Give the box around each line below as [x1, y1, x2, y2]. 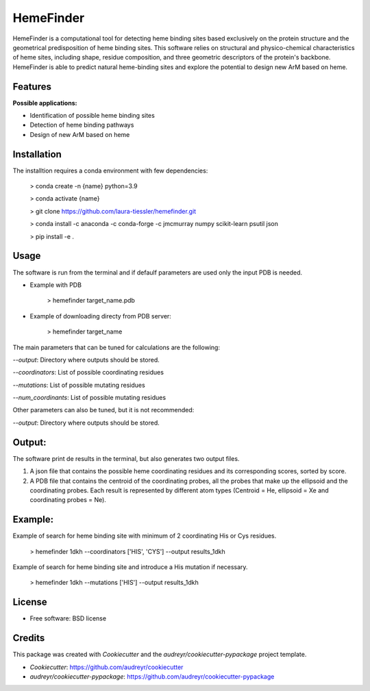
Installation [12, 148, 62, 160]
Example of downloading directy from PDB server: [29, 312, 171, 320]
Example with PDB [29, 281, 82, 289]
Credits [12, 632, 45, 644]
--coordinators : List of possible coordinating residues [12, 368, 164, 377]
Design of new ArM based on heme [29, 130, 130, 138]
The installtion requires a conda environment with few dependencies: [12, 166, 208, 175]
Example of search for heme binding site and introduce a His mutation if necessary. [12, 563, 248, 571]
